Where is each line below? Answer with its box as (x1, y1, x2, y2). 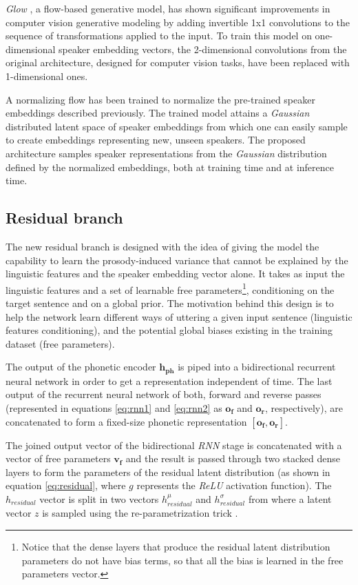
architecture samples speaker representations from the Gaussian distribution (6, 146, 327, 160)
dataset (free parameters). (6, 336, 115, 350)
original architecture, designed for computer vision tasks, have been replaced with (6, 55, 350, 70)
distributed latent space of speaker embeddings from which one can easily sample (6, 119, 348, 133)
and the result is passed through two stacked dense (125, 451, 340, 466)
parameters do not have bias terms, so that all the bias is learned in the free (21, 553, 344, 567)
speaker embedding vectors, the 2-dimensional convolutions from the (59, 41, 347, 56)
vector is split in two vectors (39, 491, 159, 506)
